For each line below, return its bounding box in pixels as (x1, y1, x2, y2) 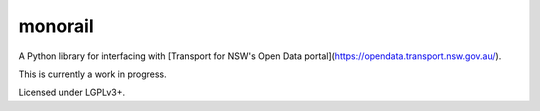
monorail (18, 15, 94, 37)
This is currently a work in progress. (18, 68, 167, 80)
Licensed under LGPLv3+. (18, 86, 125, 99)
